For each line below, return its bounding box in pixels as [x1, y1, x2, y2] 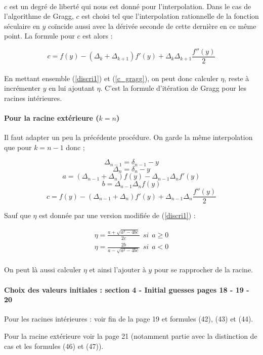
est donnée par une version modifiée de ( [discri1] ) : [39, 210, 196, 221]
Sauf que [4, 210, 31, 221]
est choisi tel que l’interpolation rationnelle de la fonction [81, 11, 259, 21]
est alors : [82, 30, 113, 41]
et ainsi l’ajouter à [89, 264, 146, 275]
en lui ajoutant [49, 83, 95, 93]
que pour [4, 141, 32, 152]
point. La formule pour [4, 30, 75, 41]
